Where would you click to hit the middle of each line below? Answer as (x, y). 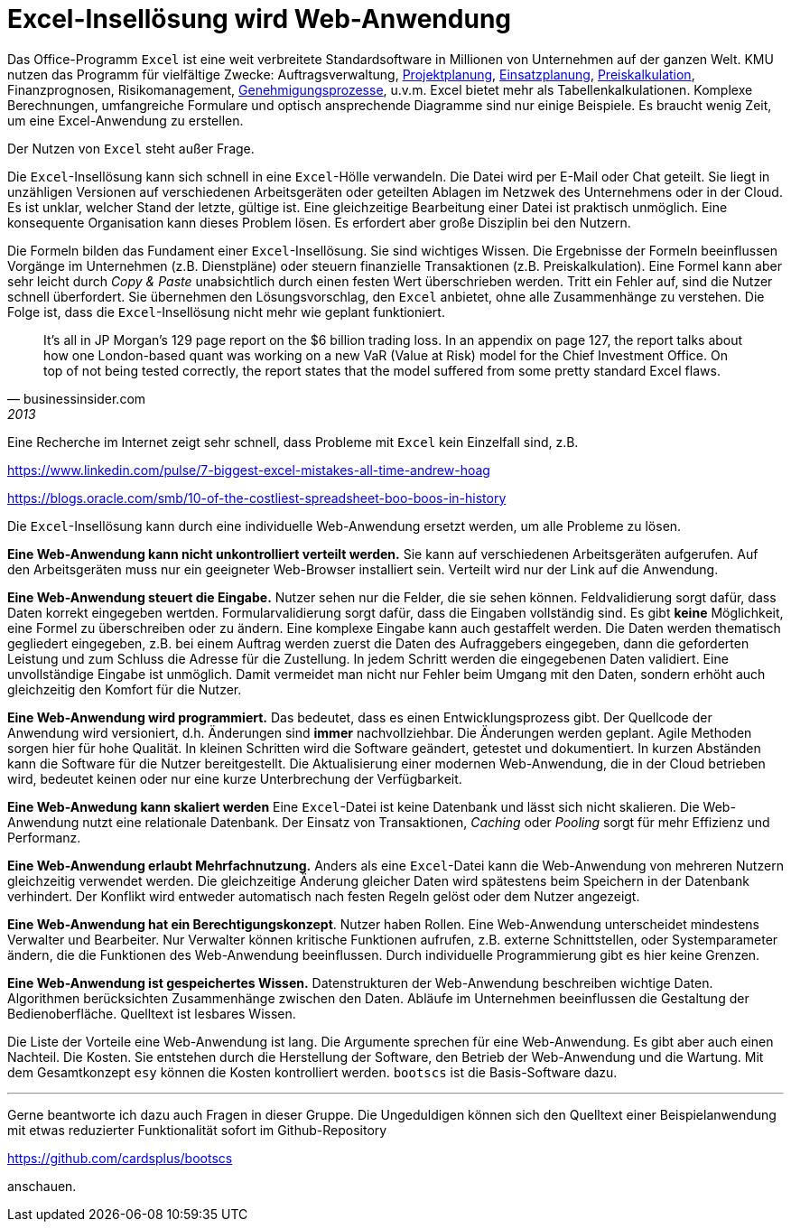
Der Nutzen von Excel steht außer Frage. (131, 148)
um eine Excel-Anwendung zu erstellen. (126, 120)
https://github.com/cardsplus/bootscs (120, 1158)
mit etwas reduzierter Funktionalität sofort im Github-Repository (197, 1130)
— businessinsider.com (77, 398)
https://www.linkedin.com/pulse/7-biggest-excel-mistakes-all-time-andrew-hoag (249, 470)
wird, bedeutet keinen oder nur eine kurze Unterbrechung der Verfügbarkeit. (235, 778)
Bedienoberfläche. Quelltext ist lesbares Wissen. (152, 1013)
